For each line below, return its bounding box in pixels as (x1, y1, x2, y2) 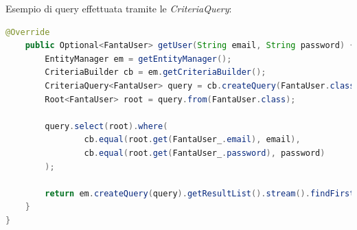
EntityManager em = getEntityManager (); (45, 54, 232, 64)
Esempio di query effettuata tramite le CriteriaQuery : (5, 1, 232, 15)
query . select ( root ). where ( (45, 121, 168, 131)
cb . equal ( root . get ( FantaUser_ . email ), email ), (84, 135, 301, 145)
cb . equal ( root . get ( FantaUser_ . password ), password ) (84, 148, 325, 158)
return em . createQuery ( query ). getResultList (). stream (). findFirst (45, 188, 355, 198)
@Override (5, 27, 50, 37)
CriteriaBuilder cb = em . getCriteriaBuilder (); (45, 67, 266, 78)
